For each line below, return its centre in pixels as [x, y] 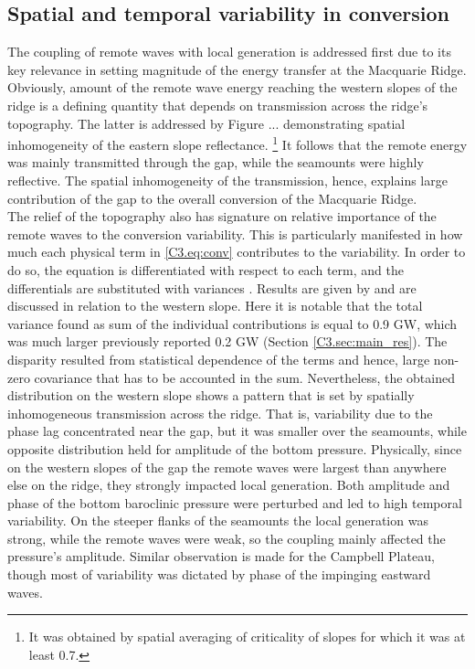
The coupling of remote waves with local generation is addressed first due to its [229, 52]
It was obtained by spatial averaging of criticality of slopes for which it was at [247, 637]
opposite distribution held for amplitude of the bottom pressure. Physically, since [235, 448]
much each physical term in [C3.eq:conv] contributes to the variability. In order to [237, 252]
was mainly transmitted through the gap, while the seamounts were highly [216, 162]
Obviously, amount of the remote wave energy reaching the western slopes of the [232, 87]
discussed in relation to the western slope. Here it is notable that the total [215, 306]
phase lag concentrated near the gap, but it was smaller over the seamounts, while [237, 431]
